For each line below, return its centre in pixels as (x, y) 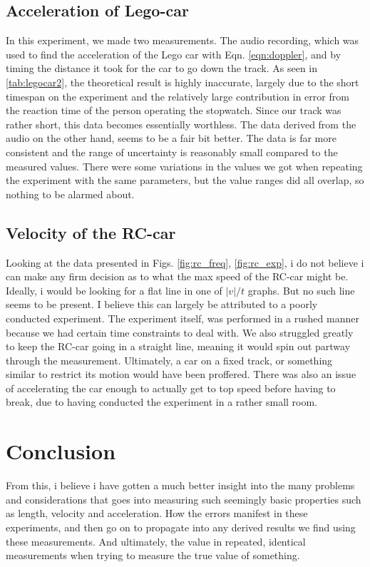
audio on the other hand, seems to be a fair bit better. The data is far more (171, 138)
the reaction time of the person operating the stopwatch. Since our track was (174, 110)
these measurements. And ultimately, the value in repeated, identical (156, 541)
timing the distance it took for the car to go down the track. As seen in (162, 68)
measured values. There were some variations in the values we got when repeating (184, 166)
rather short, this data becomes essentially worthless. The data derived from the (181, 124)
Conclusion (61, 451)
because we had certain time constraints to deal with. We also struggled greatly (180, 332)
